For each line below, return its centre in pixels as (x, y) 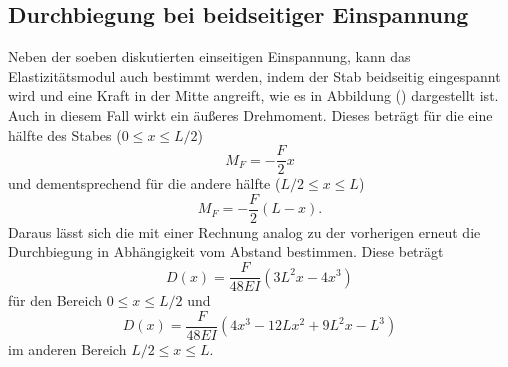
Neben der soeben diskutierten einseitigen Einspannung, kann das (209, 56)
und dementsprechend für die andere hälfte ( (144, 183)
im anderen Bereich (67, 348)
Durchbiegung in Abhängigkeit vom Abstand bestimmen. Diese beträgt (226, 251)
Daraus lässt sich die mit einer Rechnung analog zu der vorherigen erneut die (244, 231)
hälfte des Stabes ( (65, 134)
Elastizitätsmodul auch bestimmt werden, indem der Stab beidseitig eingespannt (254, 75)
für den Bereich (55, 300)
